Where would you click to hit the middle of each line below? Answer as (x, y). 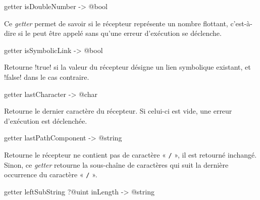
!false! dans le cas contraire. (47, 77)
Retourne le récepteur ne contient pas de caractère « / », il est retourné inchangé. (131, 154)
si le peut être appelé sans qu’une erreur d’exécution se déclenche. (120, 33)
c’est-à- (241, 23)
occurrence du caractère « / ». (51, 174)
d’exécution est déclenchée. (46, 120)
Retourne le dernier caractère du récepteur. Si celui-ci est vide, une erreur (118, 111)
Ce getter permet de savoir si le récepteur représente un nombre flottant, (116, 23)
